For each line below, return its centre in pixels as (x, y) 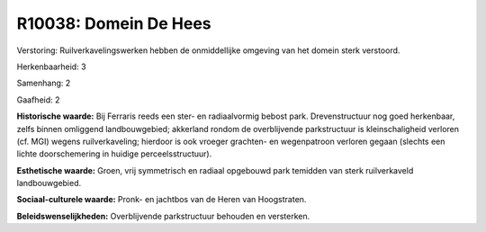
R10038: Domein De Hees (114, 23)
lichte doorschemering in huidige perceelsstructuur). (114, 154)
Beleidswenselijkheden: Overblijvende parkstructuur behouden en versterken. (163, 216)
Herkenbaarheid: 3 (51, 67)
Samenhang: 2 (44, 83)
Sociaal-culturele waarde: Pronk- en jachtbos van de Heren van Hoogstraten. (162, 200)
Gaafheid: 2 (38, 100)
